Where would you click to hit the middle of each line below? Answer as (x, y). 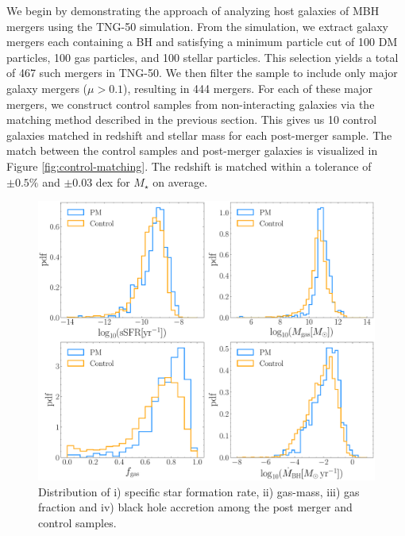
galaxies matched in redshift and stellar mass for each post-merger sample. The (199, 135)
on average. (180, 181)
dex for (113, 181)
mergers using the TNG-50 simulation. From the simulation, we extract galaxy (198, 26)
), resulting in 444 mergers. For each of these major (248, 88)
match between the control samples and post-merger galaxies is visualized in (192, 150)
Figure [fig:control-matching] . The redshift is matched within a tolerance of (189, 166)
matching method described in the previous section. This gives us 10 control (192, 120)
